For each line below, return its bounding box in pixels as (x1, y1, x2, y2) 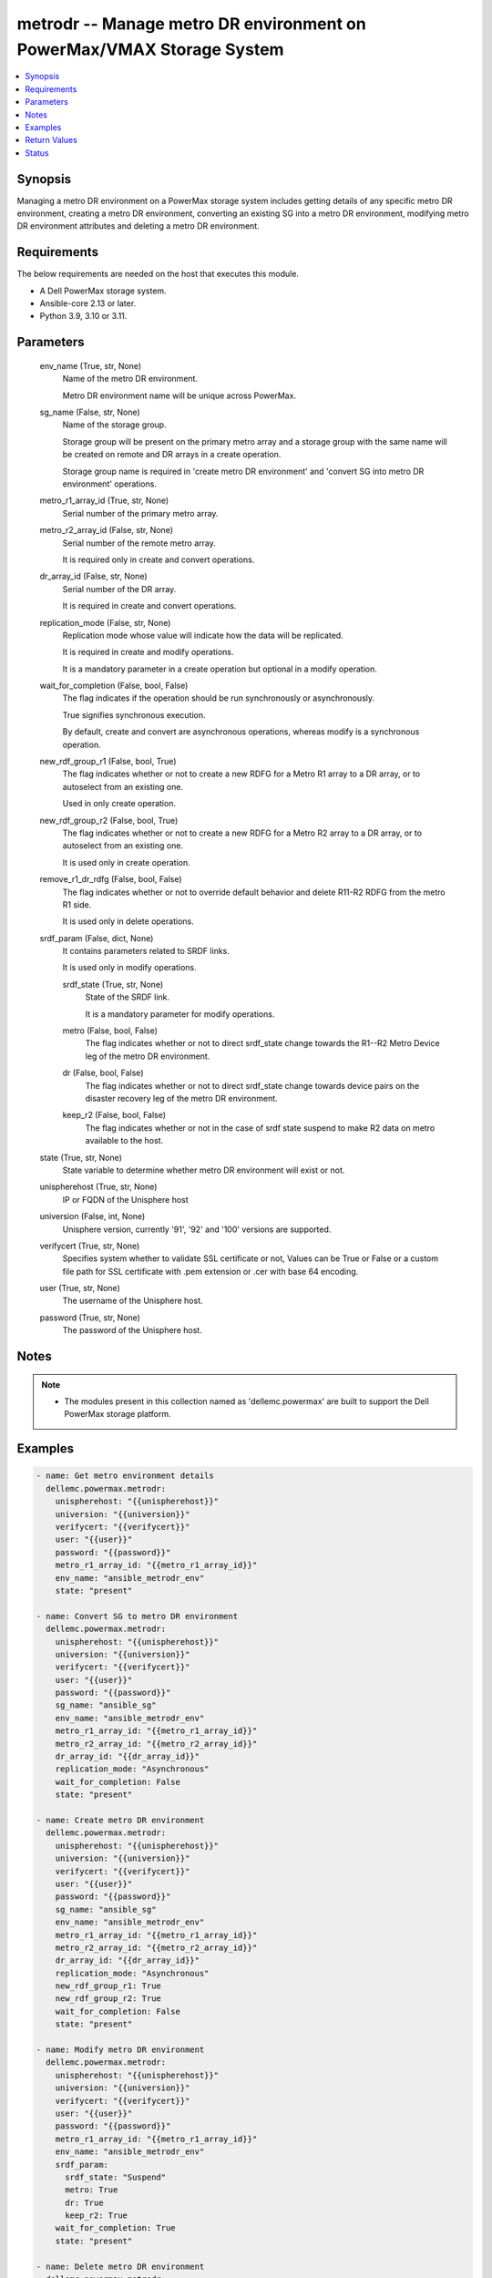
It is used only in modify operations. (62, 962, 197, 973)
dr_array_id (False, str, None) (39, 570, 148, 582)
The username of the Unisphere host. (62, 1295, 203, 1307)
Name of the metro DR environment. (62, 374, 199, 385)
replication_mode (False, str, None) (39, 617, 171, 628)
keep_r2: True (65, 2211, 128, 2221)
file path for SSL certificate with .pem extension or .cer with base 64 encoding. (62, 1266, 359, 1277)
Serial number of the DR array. (62, 583, 177, 594)
